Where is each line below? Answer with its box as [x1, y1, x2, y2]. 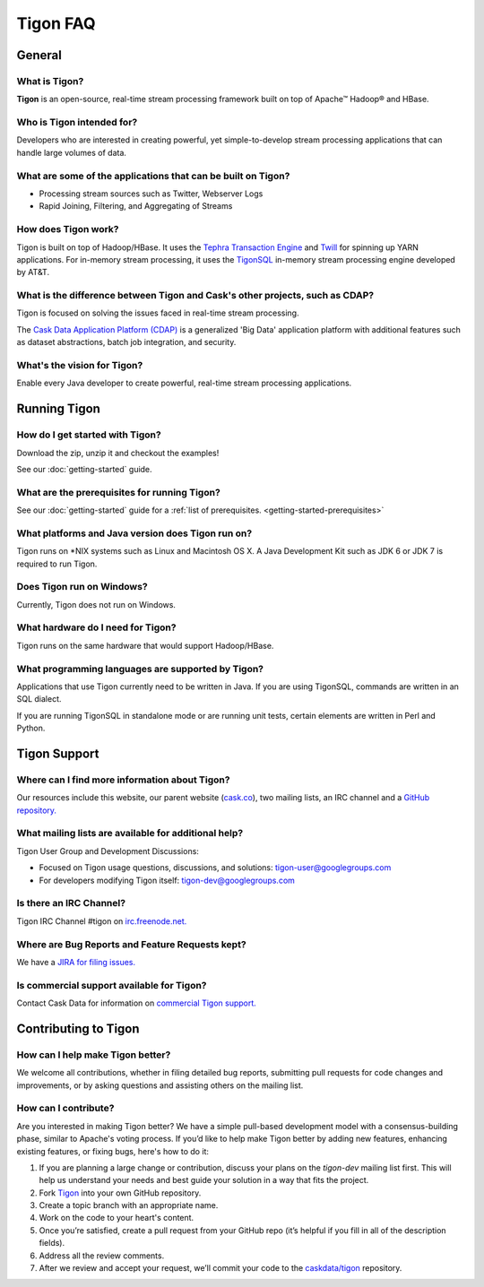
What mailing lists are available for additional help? [16, 827, 244, 840]
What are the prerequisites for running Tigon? [16, 486, 221, 498]
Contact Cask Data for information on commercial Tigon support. [16, 998, 257, 1008]
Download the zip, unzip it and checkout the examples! [16, 447, 220, 458]
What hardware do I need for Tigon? [16, 621, 177, 634]
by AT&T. [16, 267, 49, 278]
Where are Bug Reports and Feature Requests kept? [16, 937, 246, 950]
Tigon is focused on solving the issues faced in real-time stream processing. [16, 307, 299, 318]
